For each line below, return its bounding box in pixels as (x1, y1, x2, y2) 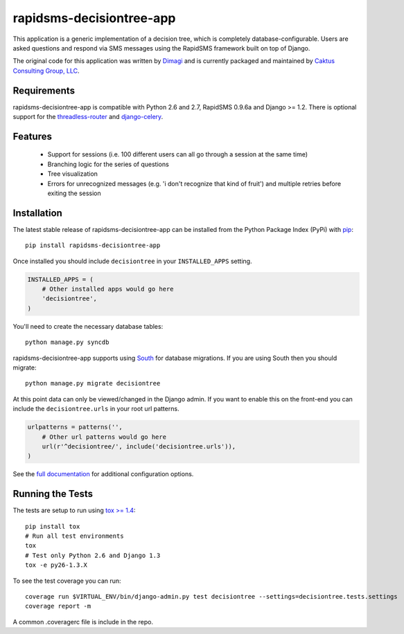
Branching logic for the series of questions (47, 160, 169, 168)
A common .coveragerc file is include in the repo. (12, 617, 154, 626)
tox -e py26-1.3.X (25, 561, 88, 569)
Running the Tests (12, 488, 94, 500)
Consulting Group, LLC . (12, 66, 80, 75)
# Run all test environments (25, 532, 124, 540)
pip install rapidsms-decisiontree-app (25, 242, 161, 249)
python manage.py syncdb (25, 338, 109, 346)
